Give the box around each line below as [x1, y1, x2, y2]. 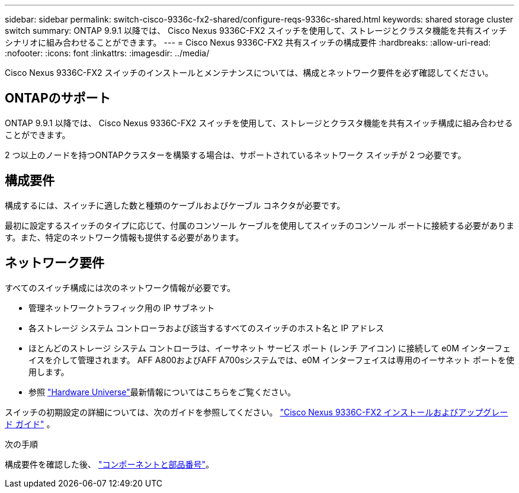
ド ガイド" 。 [5, 418, 55, 429]
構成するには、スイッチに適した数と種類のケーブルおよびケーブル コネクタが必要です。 [5, 200, 345, 210]
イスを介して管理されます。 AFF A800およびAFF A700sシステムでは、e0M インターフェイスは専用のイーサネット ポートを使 [28, 354, 514, 365]
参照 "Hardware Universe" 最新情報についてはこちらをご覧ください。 [28, 386, 296, 397]
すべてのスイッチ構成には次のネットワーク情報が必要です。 [5, 282, 236, 293]
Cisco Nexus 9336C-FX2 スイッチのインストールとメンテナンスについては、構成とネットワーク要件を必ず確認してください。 [5, 68, 494, 78]
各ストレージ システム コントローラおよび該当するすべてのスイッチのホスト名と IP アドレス [28, 322, 385, 333]
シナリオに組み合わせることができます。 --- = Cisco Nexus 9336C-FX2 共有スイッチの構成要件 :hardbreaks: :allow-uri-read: [5, 37, 491, 47]
